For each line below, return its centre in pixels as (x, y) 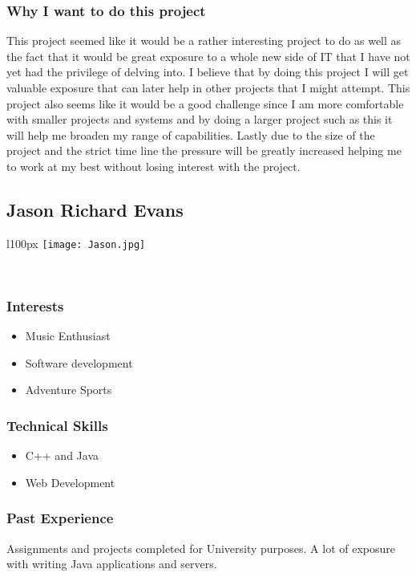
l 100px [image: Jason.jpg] (76, 243)
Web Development (70, 482)
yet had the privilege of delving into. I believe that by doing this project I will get (208, 72)
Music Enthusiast (68, 336)
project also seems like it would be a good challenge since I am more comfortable (205, 103)
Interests (35, 305)
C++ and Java (62, 455)
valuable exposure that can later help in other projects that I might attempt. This (208, 87)
